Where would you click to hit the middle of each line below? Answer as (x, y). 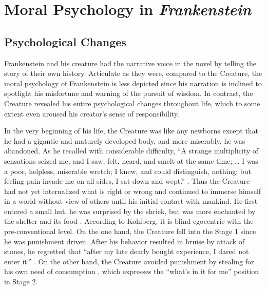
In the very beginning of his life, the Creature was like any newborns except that (131, 131)
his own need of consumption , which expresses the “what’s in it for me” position (132, 271)
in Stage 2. (21, 282)
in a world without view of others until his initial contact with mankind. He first (131, 201)
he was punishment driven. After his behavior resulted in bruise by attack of (125, 241)
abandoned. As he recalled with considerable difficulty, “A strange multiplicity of (131, 151)
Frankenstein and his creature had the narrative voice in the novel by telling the (130, 63)
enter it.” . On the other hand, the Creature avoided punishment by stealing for (129, 261)
